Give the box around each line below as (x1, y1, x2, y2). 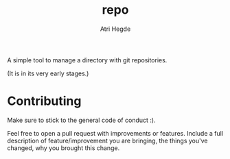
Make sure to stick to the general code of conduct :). (7, 116, 156, 124)
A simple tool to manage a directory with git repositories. (7, 56, 168, 64)
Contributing (7, 93, 82, 109)
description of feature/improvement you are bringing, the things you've (7, 136, 208, 145)
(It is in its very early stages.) (7, 69, 89, 77)
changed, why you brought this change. (7, 143, 120, 152)
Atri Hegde (100, 25, 131, 33)
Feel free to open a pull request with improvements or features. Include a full (7, 129, 224, 137)
